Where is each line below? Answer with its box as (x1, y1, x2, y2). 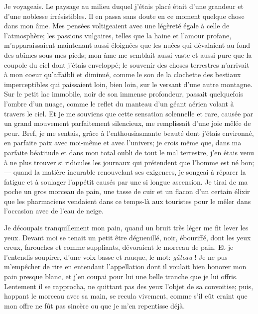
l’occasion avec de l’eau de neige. (4, 206, 104, 216)
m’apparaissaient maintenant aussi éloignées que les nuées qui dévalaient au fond (4, 40, 251, 50)
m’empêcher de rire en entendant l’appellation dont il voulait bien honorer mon (4, 261, 247, 272)
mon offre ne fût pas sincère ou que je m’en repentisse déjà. (4, 300, 185, 311)
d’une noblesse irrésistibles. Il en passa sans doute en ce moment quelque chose (4, 10, 245, 21)
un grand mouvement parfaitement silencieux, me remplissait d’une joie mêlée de (4, 118, 251, 128)
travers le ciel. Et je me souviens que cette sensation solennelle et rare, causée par (4, 108, 254, 118)
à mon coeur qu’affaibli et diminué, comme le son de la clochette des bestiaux (4, 69, 241, 80)
